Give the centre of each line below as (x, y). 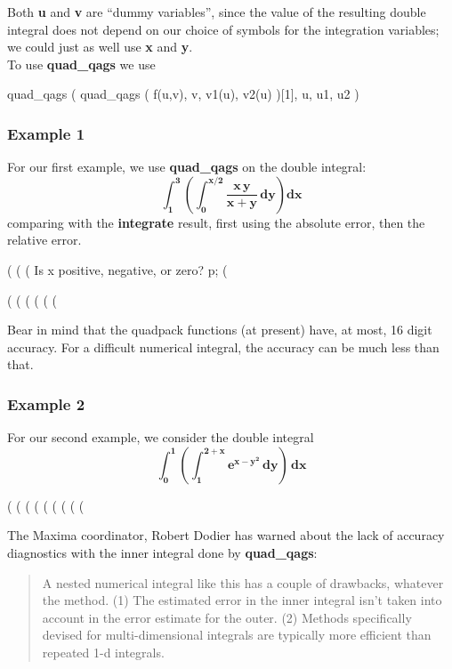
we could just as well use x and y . (100, 47)
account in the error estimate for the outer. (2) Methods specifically (227, 617)
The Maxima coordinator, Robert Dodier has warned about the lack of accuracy (226, 535)
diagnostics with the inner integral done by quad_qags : (162, 552)
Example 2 (46, 403)
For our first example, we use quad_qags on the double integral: (187, 167)
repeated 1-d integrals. (103, 652)
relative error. (44, 240)
